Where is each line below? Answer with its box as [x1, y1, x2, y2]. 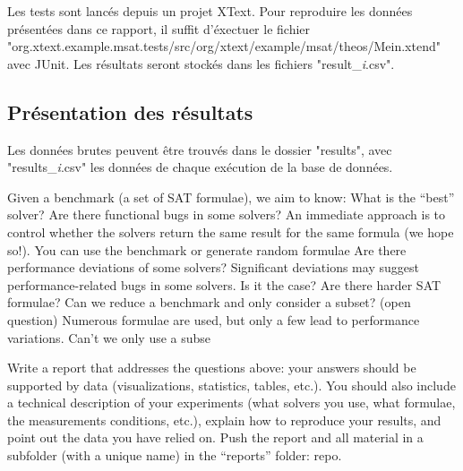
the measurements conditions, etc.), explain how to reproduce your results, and [7, 410, 442, 429]
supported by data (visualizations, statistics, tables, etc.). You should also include [7, 375, 456, 394]
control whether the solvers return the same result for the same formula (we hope [7, 222, 454, 241]
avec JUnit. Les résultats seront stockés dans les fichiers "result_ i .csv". [7, 54, 395, 73]
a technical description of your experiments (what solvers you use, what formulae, [7, 393, 456, 412]
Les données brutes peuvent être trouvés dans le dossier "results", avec [7, 140, 392, 158]
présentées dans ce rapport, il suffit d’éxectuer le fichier [7, 19, 311, 38]
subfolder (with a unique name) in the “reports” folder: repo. [7, 446, 342, 465]
